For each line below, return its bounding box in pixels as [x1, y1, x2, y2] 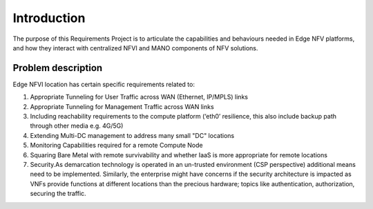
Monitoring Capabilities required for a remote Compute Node [30, 141, 203, 150]
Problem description [12, 62, 103, 74]
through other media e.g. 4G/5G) [30, 121, 124, 130]
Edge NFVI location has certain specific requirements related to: [12, 80, 195, 88]
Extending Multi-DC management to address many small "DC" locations [30, 131, 235, 139]
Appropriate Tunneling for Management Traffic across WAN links [30, 102, 214, 110]
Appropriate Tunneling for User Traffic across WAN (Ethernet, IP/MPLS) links [30, 93, 249, 101]
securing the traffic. [30, 190, 86, 198]
